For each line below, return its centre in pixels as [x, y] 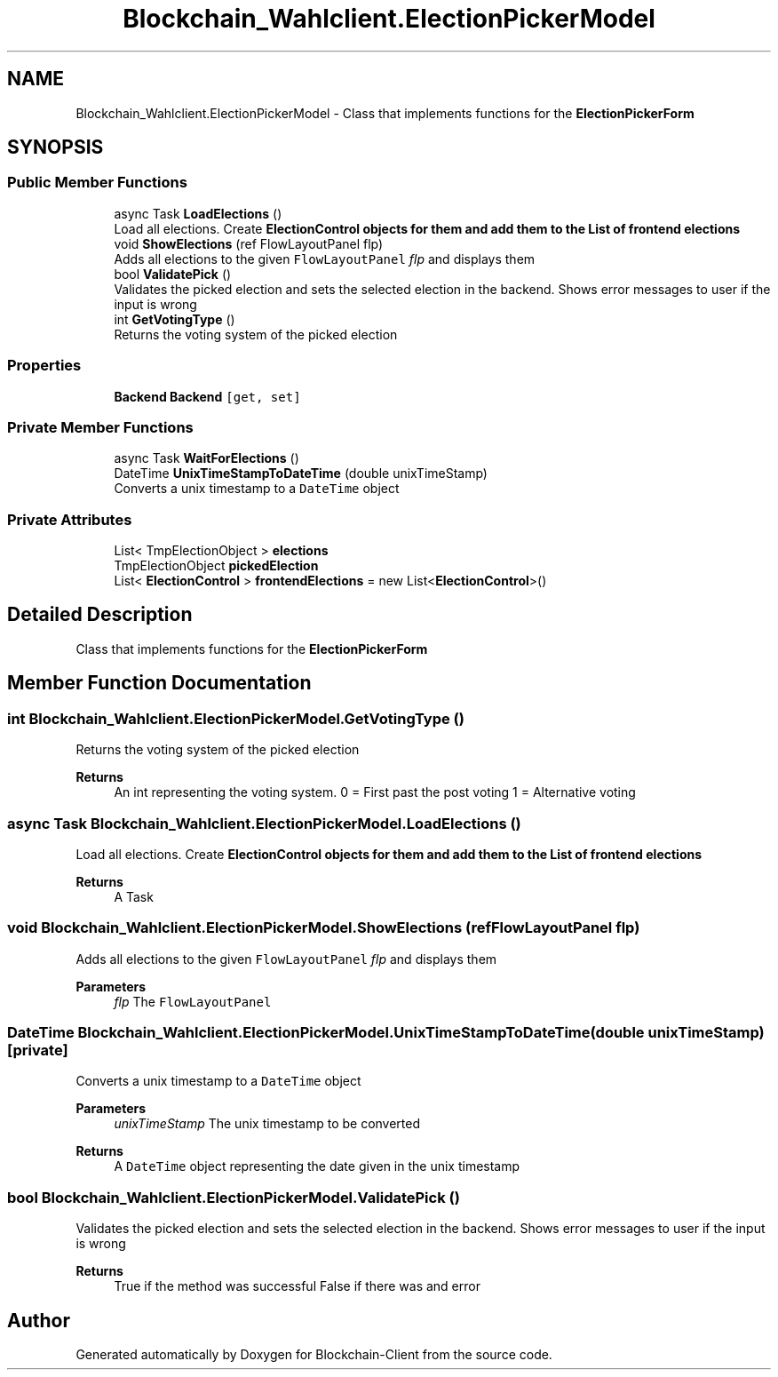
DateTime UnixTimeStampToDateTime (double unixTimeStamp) [301, 474]
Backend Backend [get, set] [207, 396]
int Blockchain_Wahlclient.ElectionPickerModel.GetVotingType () [236, 718]
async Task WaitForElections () [206, 458]
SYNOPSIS [56, 147]
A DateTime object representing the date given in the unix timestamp [317, 1166]
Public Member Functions [97, 183]
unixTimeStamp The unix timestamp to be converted [267, 1124]
